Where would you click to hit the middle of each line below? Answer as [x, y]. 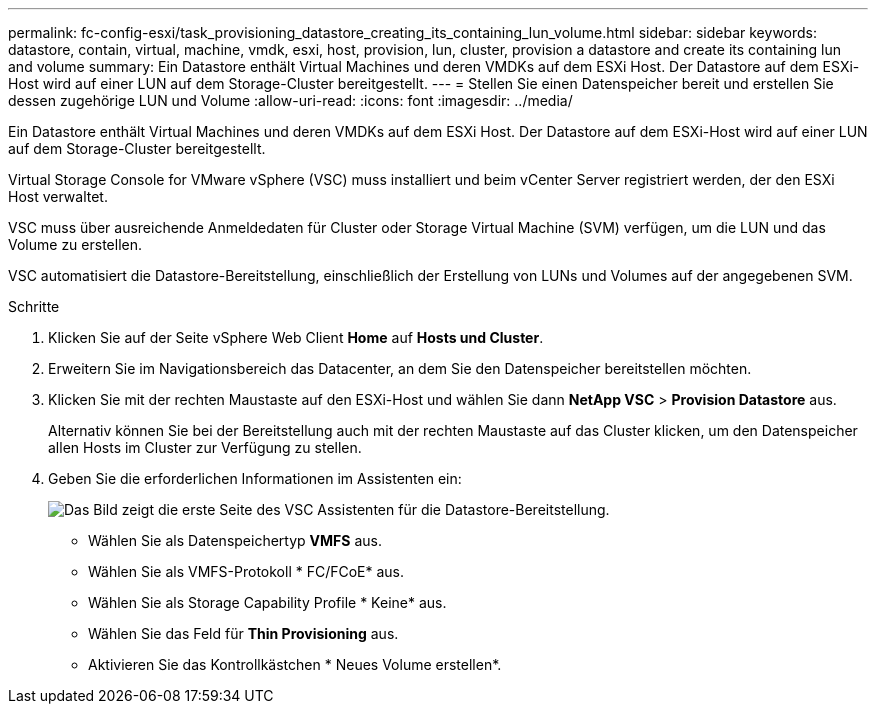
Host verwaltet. [58, 196]
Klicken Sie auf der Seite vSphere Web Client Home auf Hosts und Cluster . [296, 337]
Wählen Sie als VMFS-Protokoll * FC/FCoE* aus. [246, 571]
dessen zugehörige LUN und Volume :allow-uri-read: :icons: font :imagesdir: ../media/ [290, 100]
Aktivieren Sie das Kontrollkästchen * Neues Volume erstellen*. [295, 664]
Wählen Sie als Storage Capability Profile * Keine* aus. [267, 602]
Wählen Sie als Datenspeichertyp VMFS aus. [235, 540]
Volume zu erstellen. [75, 244]
